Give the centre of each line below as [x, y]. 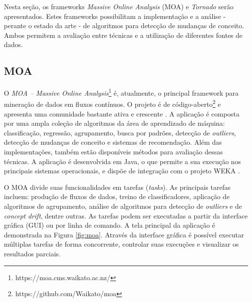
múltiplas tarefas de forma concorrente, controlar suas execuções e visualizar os [121, 244]
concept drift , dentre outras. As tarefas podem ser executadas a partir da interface [126, 215]
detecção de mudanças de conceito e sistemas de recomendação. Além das [113, 142]
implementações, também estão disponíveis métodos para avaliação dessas [113, 152]
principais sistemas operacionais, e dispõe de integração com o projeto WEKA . [122, 171]
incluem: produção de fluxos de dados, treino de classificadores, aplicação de [117, 196]
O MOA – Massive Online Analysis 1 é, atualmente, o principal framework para [121, 92]
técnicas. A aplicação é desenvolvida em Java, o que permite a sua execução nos [122, 161]
